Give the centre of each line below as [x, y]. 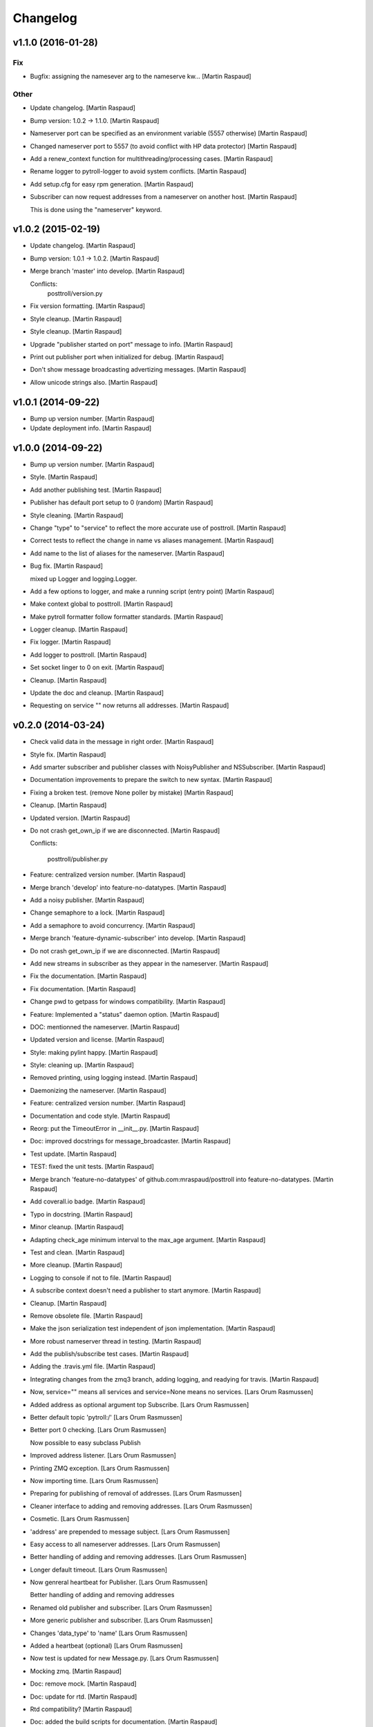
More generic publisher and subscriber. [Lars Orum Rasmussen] [122, 1621]
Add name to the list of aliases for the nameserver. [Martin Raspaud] [127, 553]
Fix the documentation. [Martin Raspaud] [88, 976]
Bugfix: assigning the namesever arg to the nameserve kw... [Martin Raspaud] [141, 77]
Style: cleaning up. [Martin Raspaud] [82, 1065]
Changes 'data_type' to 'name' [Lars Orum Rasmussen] [109, 1633]
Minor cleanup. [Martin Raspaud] [77, 1227]
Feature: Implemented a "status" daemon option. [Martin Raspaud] [125, 1014]
